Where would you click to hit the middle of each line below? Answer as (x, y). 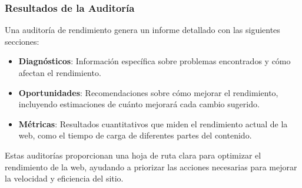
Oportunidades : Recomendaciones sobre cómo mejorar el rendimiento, (148, 92)
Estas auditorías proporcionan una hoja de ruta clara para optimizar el (133, 155)
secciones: (22, 41)
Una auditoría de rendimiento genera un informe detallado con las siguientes (142, 30)
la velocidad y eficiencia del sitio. (64, 178)
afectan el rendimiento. (60, 72)
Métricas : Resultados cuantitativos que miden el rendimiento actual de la (153, 123)
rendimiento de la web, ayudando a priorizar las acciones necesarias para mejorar (151, 166)
